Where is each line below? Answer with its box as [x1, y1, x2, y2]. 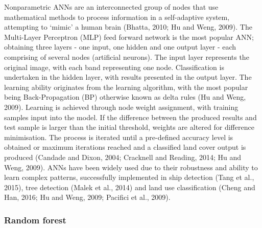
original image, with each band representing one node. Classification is [4, 61, 224, 72]
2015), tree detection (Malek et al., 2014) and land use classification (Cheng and [4, 181, 255, 192]
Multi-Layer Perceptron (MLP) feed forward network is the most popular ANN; [4, 31, 254, 42]
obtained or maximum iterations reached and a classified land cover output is [4, 142, 246, 152]
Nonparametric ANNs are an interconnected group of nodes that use [4, 2, 219, 12]
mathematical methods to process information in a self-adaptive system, [4, 11, 230, 22]
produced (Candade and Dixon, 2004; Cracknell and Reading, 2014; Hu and [4, 151, 242, 162]
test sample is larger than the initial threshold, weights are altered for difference [4, 122, 254, 132]
